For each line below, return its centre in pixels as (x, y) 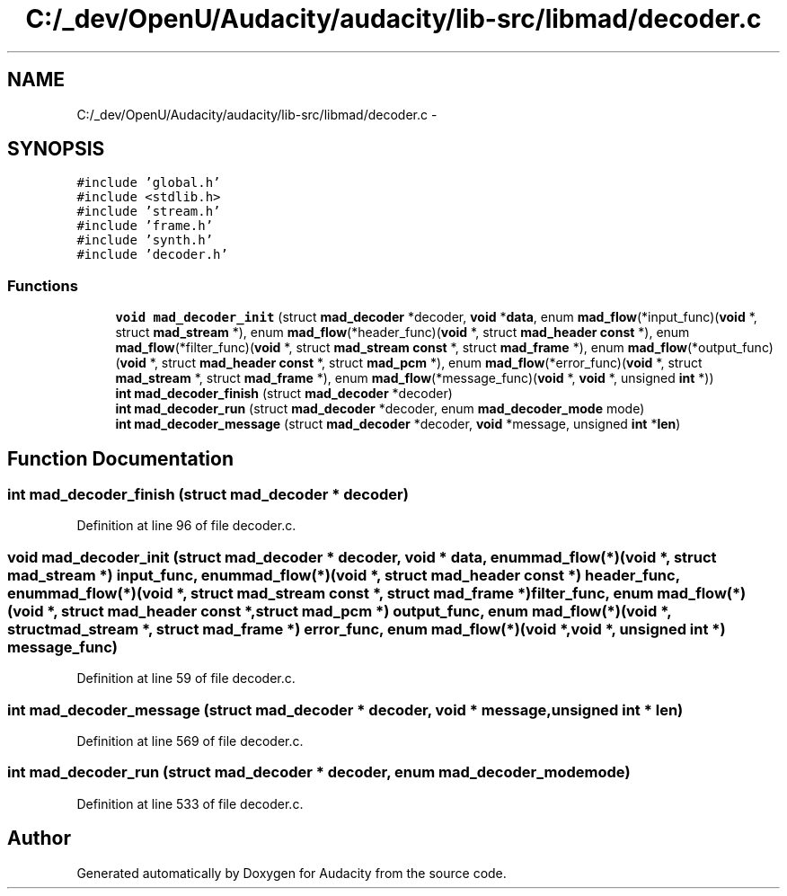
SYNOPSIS (56, 149)
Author (39, 838)
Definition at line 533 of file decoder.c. (190, 803)
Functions (43, 285)
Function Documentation (120, 458)
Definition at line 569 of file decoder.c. (190, 741)
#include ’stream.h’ (149, 212)
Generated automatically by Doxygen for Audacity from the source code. (292, 873)
